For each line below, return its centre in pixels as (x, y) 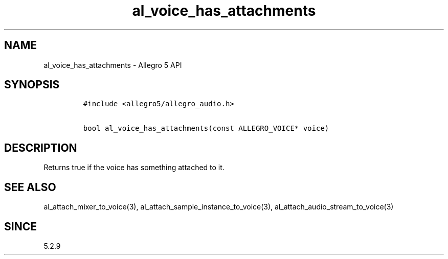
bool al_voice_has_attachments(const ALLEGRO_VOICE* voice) (206, 128)
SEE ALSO (30, 187)
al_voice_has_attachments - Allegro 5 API (113, 65)
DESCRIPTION (41, 148)
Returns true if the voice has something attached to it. (134, 168)
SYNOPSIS (32, 85)
